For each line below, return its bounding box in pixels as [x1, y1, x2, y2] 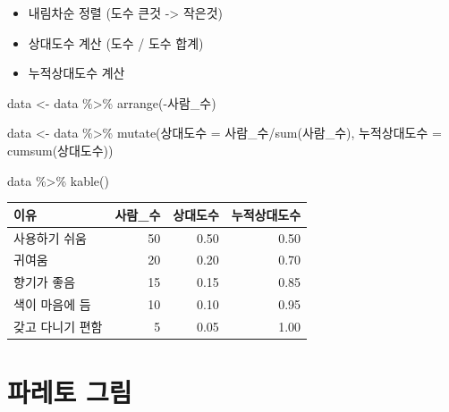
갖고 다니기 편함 [13, 316, 103, 335]
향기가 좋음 [13, 273, 76, 291]
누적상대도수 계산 [28, 63, 125, 82]
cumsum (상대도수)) [7, 140, 114, 159]
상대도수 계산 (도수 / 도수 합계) [28, 33, 204, 52]
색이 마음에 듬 [13, 295, 91, 314]
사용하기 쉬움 [13, 228, 87, 247]
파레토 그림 [7, 374, 132, 410]
